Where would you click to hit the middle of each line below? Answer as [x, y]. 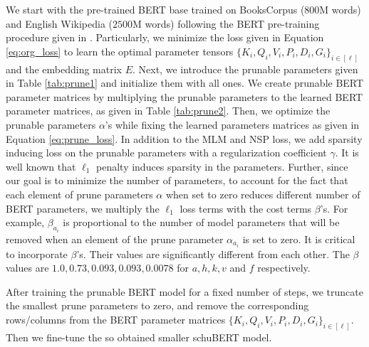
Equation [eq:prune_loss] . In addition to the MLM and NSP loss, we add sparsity [184, 138]
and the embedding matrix [64, 69]
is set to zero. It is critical [299, 239]
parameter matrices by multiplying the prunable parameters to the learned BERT [184, 96]
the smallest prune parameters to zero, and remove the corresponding [157, 305]
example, [25, 222]
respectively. [284, 268]
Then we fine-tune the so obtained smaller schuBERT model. [139, 337]
